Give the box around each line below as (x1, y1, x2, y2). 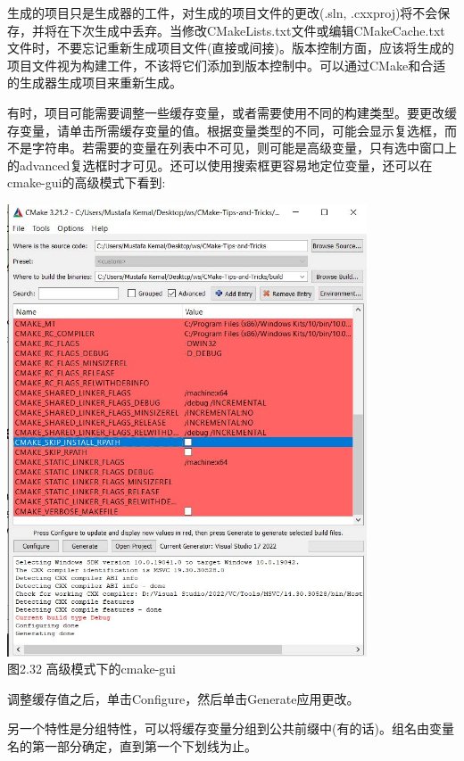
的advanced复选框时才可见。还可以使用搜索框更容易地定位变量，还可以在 (7, 155, 433, 174)
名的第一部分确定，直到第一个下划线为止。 (7, 737, 257, 756)
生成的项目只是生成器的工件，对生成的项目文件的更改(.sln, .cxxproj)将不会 (7, 4, 438, 21)
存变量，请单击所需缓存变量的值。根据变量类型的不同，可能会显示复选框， (7, 120, 444, 139)
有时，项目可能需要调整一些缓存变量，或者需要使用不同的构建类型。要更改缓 (7, 103, 457, 121)
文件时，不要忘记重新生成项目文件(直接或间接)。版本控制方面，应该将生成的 (7, 38, 454, 57)
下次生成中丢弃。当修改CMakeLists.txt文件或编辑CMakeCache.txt (69, 21, 445, 39)
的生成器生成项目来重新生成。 (7, 73, 182, 92)
